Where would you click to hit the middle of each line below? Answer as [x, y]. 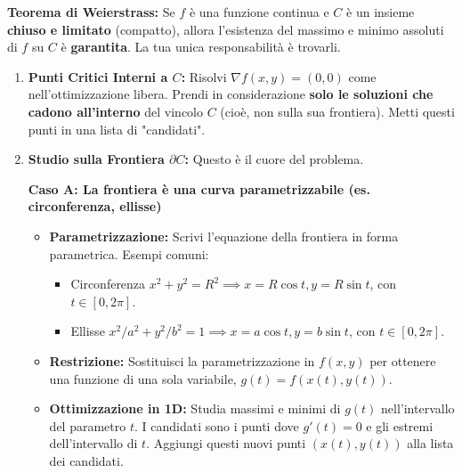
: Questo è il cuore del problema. [274, 159]
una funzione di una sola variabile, [143, 378]
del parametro [88, 425]
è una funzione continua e [259, 12]
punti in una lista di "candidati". [117, 129]
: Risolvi [204, 76]
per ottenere [403, 360]
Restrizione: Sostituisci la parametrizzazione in [182, 360]
